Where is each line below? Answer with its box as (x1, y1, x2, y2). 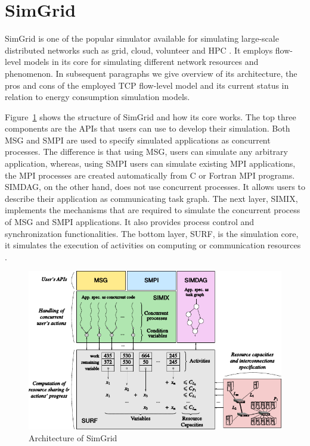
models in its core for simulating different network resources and (23, 55, 259, 68)
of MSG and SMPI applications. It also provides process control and (5, 216, 255, 228)
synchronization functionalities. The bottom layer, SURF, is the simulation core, (5, 227, 299, 239)
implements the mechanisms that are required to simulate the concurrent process (5, 204, 300, 216)
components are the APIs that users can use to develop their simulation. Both (5, 122, 290, 135)
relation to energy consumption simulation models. (5, 91, 190, 103)
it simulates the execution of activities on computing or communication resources (5, 239, 301, 251)
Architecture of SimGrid (29, 431, 117, 444)
